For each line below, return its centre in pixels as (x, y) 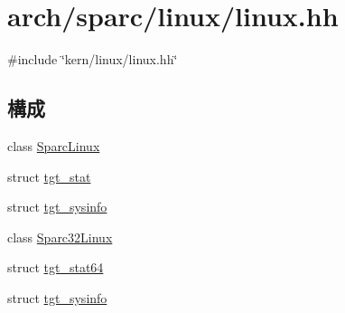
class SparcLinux (54, 145)
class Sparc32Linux (60, 237)
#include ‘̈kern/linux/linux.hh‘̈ (93, 59)
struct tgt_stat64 (56, 267)
